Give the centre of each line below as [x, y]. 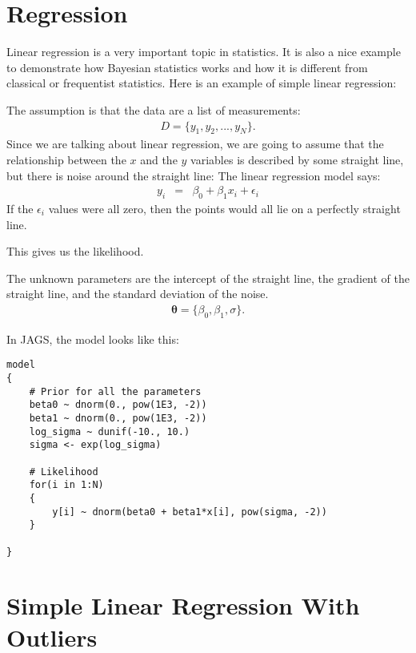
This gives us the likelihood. [75, 251]
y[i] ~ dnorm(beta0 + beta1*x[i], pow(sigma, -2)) [190, 512]
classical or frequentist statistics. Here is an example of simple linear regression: [202, 83]
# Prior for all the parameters [115, 391]
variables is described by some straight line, [297, 159]
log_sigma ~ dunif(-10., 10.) [110, 431]
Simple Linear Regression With [183, 605]
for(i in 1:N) [66, 485]
